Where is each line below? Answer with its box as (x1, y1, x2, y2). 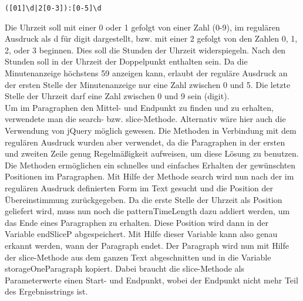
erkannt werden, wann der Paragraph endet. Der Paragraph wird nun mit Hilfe (5, 239, 289, 251)
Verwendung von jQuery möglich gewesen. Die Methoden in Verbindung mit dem (5, 124, 297, 136)
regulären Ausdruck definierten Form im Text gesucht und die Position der (5, 181, 274, 194)
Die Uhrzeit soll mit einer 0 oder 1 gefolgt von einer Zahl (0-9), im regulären (5, 21, 280, 33)
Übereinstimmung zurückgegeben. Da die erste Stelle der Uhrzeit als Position (5, 193, 282, 205)
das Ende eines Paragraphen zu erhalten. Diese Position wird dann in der (5, 216, 268, 228)
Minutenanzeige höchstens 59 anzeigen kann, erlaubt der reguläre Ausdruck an (5, 67, 288, 79)
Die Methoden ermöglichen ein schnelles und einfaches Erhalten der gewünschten (5, 158, 296, 171)
